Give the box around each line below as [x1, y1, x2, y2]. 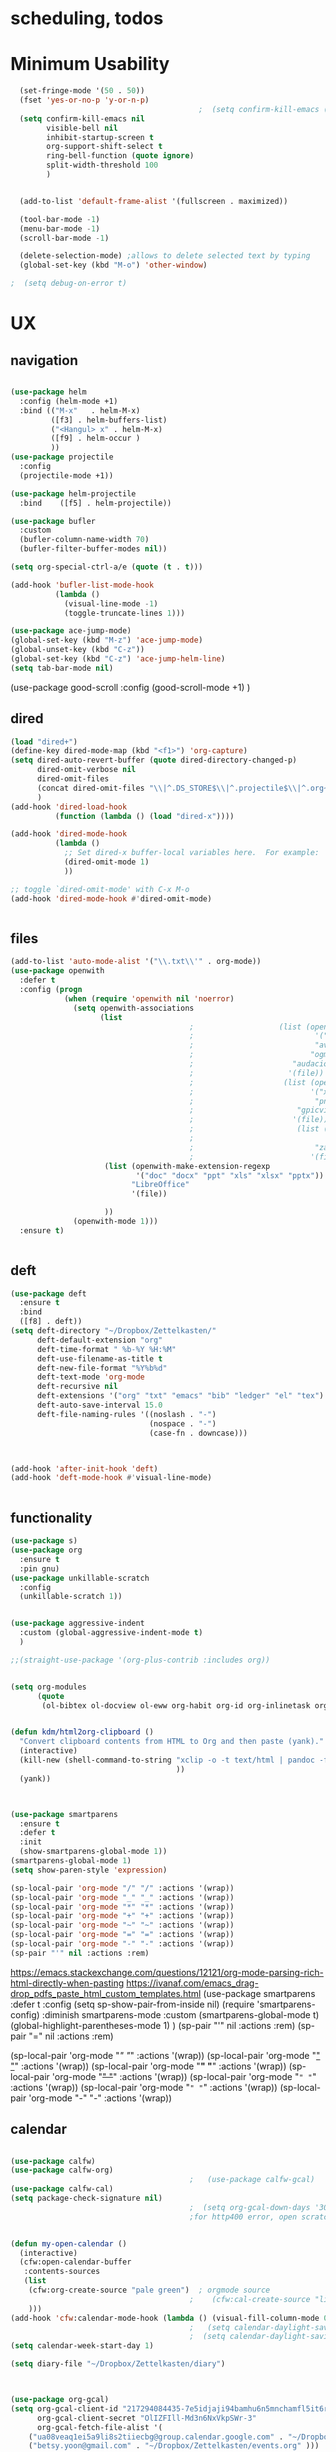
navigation [10, 352, 78, 369]
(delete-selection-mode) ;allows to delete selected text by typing [19, 251, 311, 261]
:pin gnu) [19, 1563, 60, 1574]
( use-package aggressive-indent [10, 1618, 145, 1629]
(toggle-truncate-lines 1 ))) [63, 608, 186, 618]
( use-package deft [10, 1288, 87, 1299]
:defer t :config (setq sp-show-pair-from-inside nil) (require [10, 1998, 255, 2010]
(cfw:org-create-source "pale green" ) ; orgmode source [28, 2285, 271, 2296]
